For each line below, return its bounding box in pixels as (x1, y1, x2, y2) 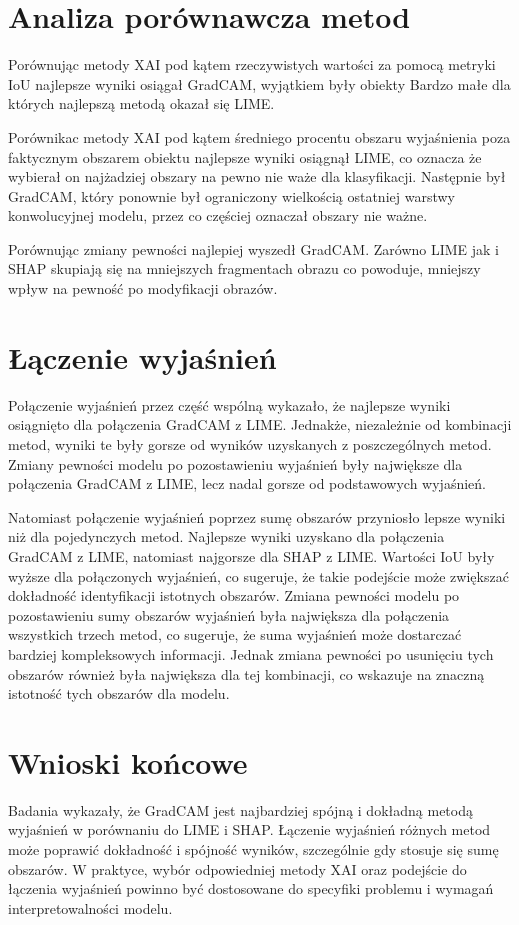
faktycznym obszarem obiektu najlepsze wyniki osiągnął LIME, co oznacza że (8, 146, 482, 167)
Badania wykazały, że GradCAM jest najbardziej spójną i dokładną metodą (8, 799, 473, 820)
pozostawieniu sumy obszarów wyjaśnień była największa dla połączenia (8, 604, 450, 625)
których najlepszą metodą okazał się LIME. (8, 93, 275, 114)
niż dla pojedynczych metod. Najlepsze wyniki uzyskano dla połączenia (8, 526, 445, 547)
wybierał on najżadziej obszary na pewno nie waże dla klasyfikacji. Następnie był (8, 166, 506, 187)
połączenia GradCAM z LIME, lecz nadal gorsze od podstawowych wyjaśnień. (8, 473, 486, 494)
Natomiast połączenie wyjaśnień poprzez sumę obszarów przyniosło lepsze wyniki (8, 506, 506, 527)
